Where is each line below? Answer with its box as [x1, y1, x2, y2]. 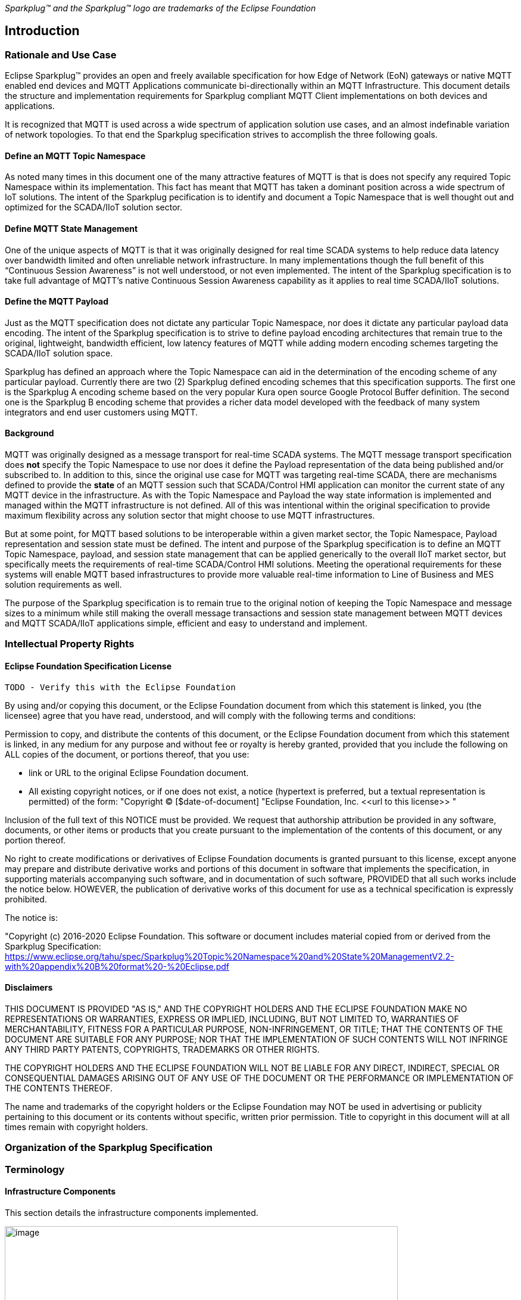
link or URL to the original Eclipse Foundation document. [29, 767, 249, 778]
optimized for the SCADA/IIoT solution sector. [5, 202, 182, 213]
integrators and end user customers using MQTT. [5, 407, 198, 417]
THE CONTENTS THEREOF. [5, 1082, 113, 1093]
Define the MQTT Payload [5, 296, 109, 307]
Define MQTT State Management [5, 224, 138, 234]
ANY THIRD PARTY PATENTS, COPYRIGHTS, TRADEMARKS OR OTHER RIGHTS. [5, 1044, 320, 1054]
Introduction [5, 23, 80, 39]
